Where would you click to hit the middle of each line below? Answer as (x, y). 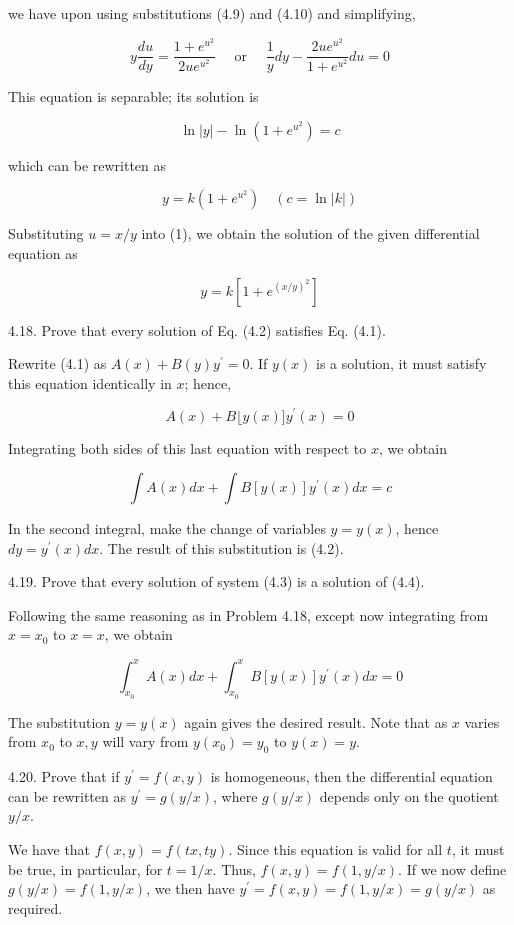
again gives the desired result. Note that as (316, 721)
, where (235, 795)
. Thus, (234, 868)
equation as (43, 253)
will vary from (145, 741)
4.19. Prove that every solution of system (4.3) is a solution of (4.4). (216, 581)
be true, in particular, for (85, 868)
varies (482, 721)
